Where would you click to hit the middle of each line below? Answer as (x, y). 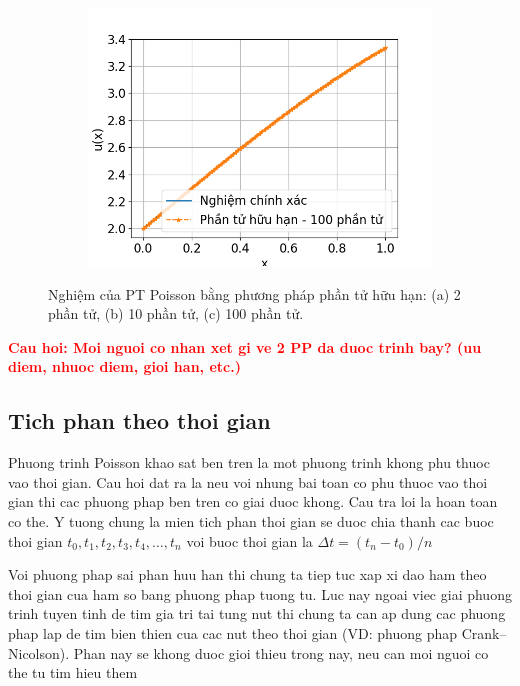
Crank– (484, 632)
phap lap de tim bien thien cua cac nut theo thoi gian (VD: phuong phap (233, 632)
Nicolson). (39, 652)
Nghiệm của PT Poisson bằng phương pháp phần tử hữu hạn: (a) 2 (254, 293)
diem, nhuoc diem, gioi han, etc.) (124, 366)
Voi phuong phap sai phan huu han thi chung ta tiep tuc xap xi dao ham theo (247, 574)
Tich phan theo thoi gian (139, 420)
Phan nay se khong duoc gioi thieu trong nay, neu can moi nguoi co (281, 652)
